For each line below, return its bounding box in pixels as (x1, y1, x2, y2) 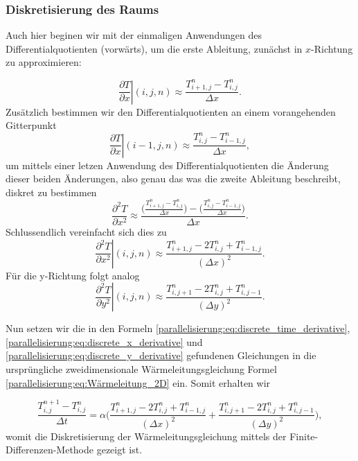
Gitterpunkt (6, 118, 57, 132)
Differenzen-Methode (6, 442, 94, 457)
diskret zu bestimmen (6, 184, 97, 199)
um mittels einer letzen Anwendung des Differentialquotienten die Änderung (6, 157, 329, 172)
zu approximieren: (6, 55, 82, 69)
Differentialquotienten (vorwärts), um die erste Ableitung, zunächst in (6, 41, 303, 55)
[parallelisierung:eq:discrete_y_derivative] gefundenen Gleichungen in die (6, 348, 316, 363)
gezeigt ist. (96, 442, 143, 457)
